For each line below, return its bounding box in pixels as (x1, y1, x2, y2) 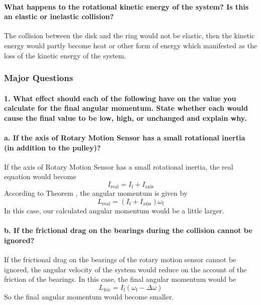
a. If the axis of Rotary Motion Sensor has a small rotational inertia (4, 132, 245, 142)
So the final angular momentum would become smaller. (4, 291, 174, 301)
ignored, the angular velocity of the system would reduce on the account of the (4, 264, 247, 274)
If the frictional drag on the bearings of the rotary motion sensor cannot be (4, 254, 236, 264)
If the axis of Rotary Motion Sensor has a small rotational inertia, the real (4, 161, 233, 172)
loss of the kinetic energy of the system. (4, 50, 126, 60)
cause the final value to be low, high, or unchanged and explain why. (4, 112, 247, 123)
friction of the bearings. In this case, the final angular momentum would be (4, 274, 236, 284)
